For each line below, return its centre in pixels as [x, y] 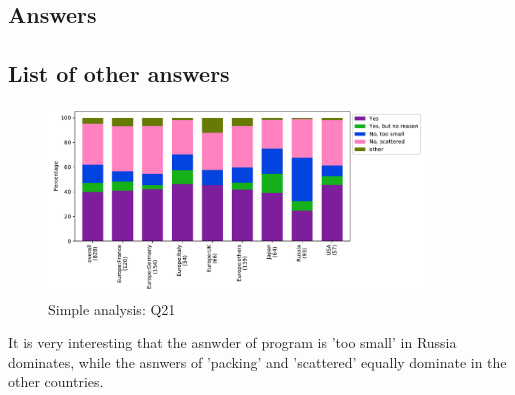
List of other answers [119, 73]
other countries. [56, 381]
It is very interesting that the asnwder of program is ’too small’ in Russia [232, 342]
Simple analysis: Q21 [112, 308]
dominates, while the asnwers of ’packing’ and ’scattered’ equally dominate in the [257, 361]
